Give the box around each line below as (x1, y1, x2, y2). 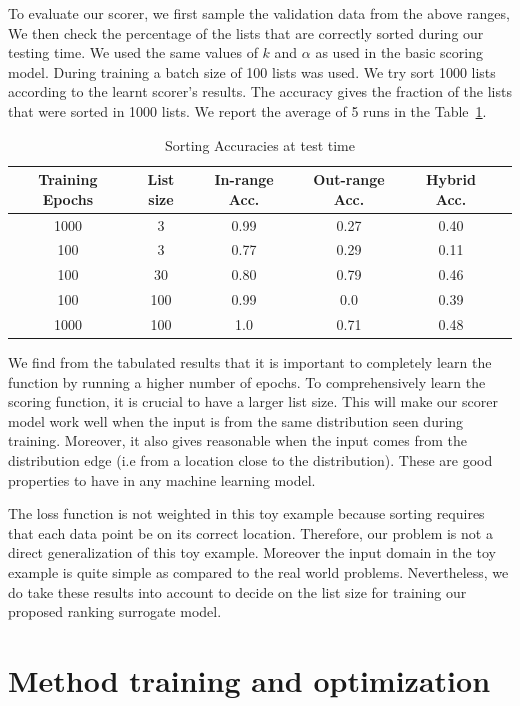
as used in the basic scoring (315, 42, 483, 63)
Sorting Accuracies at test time (165, 134, 355, 155)
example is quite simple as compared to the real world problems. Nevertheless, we (8, 562, 509, 582)
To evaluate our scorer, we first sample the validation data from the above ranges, (8, 3, 510, 23)
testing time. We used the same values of (8, 42, 258, 63)
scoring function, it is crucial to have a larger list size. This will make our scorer (8, 391, 498, 412)
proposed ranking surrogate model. (8, 601, 222, 622)
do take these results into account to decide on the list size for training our (8, 581, 467, 602)
